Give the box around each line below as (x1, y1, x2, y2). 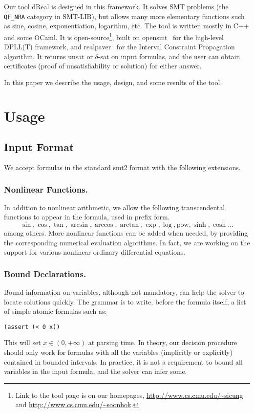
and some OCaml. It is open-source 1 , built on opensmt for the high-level (4, 30, 224, 42)
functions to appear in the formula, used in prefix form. (4, 212, 170, 222)
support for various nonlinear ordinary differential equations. (4, 247, 186, 257)
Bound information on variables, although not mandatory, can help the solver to (4, 287, 244, 297)
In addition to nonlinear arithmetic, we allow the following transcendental (4, 202, 225, 212)
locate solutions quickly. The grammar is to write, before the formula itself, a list (4, 296, 246, 306)
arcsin (70, 221, 88, 229)
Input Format (4, 139, 74, 154)
